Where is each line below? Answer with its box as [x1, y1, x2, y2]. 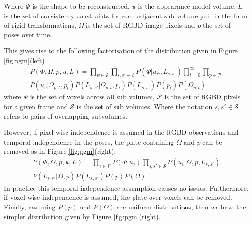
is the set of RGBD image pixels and [86, 20, 195, 30]
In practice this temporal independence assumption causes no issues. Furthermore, [4, 182, 249, 193]
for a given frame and [4, 101, 68, 112]
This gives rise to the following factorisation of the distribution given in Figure [4, 46, 238, 56]
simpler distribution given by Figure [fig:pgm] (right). [4, 211, 161, 221]
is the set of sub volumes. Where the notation [76, 101, 213, 112]
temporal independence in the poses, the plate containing [4, 136, 174, 146]
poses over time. [4, 29, 52, 39]
